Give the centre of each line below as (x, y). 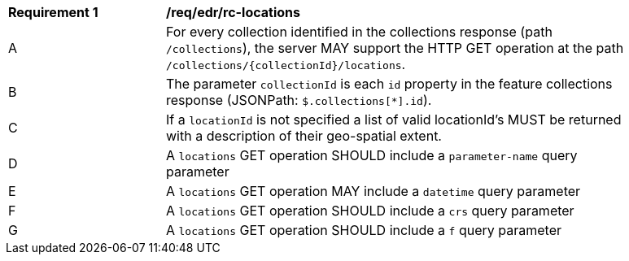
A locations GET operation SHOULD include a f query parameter (364, 230)
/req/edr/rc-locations (233, 12)
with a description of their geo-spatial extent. (304, 136)
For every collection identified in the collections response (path (359, 32)
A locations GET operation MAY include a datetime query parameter (373, 191)
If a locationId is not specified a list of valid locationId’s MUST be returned (394, 120)
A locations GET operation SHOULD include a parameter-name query (372, 155)
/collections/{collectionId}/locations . (286, 64)
